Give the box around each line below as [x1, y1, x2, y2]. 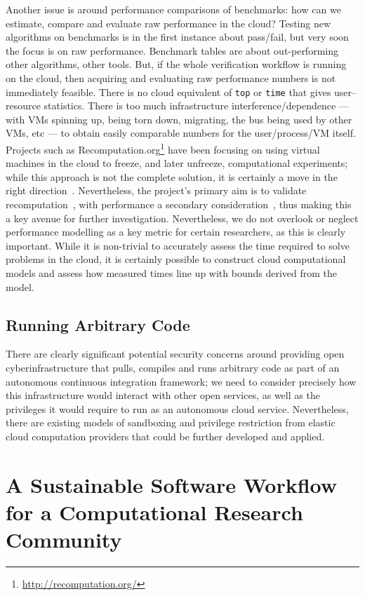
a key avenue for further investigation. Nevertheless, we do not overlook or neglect [6, 210, 359, 225]
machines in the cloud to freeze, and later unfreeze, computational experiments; [6, 156, 348, 170]
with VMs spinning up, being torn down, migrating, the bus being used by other [6, 111, 352, 126]
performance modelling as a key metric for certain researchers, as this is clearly [6, 224, 346, 239]
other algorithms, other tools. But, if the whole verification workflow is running [6, 57, 347, 72]
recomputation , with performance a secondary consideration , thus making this [6, 197, 352, 212]
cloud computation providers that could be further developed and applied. [6, 428, 325, 443]
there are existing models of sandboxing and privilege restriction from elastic [6, 415, 336, 430]
